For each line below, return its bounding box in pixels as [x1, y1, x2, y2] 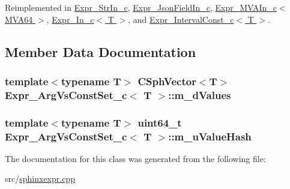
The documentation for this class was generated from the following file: [5, 152, 266, 164]
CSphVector [137, 73, 196, 88]
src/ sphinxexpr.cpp [5, 172, 75, 185]
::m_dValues [168, 87, 231, 102]
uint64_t [137, 115, 182, 130]
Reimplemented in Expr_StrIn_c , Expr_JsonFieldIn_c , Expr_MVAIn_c [5, 1, 277, 13]
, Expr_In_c [46, 13, 94, 25]
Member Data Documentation [5, 42, 196, 61]
